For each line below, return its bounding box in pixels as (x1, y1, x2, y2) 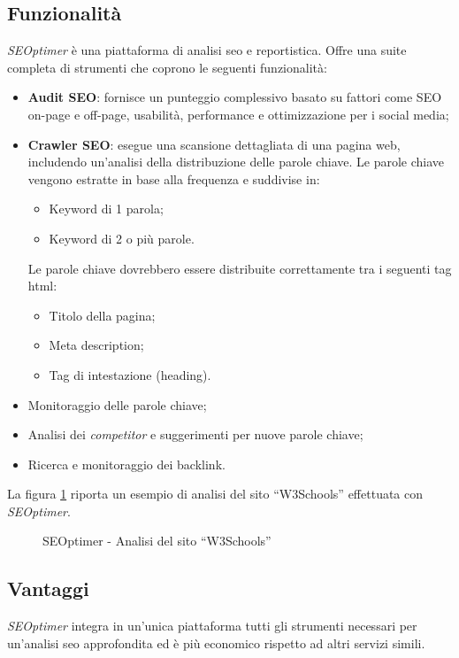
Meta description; (49, 336, 144, 354)
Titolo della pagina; (49, 306, 156, 324)
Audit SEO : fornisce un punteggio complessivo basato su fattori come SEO (27, 88, 442, 106)
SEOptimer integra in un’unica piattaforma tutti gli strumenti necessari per (7, 616, 417, 635)
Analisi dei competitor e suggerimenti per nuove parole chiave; (27, 425, 363, 444)
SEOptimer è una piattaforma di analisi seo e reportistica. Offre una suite (7, 41, 407, 59)
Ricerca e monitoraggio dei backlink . (27, 454, 226, 473)
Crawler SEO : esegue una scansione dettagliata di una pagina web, (27, 135, 401, 153)
